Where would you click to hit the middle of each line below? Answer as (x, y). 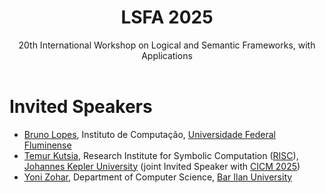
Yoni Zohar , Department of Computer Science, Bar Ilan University (158, 177)
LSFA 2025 (167, 17)
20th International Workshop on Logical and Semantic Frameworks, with (167, 45)
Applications (167, 55)
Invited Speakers (81, 106)
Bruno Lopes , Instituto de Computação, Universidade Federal (149, 134)
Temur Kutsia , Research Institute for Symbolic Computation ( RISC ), (161, 155)
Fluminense (47, 145)
